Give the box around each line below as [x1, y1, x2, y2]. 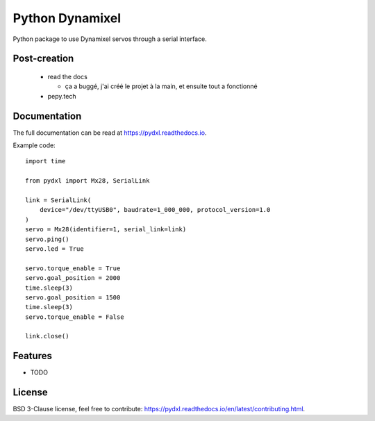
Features [12, 350, 52, 362]
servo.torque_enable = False [25, 313, 124, 321]
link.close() [25, 332, 69, 340]
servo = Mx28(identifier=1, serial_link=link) [25, 226, 187, 233]
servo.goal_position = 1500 [25, 293, 121, 302]
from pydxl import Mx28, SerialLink [25, 177, 150, 185]
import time [25, 157, 66, 165]
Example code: [12, 141, 56, 149]
